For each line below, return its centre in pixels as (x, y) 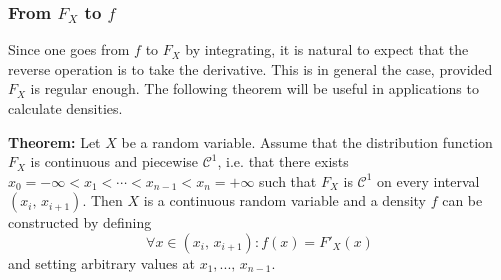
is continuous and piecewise (114, 161)
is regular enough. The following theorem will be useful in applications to (254, 88)
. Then (102, 200)
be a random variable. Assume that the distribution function (307, 141)
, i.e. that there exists (283, 161)
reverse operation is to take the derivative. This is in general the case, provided (250, 68)
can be (462, 200)
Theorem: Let (54, 141)
